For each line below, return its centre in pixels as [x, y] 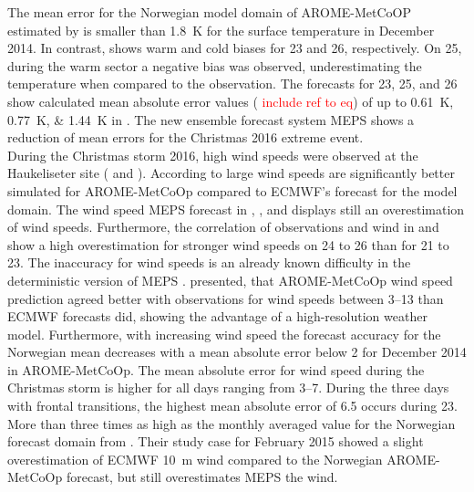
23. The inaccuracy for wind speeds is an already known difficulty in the [209, 262]
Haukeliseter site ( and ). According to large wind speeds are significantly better [231, 173]
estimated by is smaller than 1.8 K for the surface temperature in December [221, 30]
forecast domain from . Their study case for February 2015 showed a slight [216, 441]
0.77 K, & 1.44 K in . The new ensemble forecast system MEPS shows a [211, 119]
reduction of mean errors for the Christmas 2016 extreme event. [185, 137]
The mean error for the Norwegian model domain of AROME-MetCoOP [209, 12]
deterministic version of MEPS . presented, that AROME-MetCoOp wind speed [230, 280]
